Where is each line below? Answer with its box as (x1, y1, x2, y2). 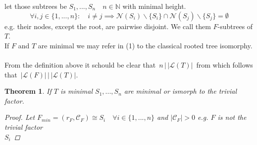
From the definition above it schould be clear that (4, 59, 156, 70)
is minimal (60, 86, 93, 96)
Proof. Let (4, 112, 35, 122)
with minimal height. (122, 1, 186, 11)
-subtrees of (217, 21, 253, 31)
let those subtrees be (4, 1, 67, 11)
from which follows (196, 59, 253, 70)
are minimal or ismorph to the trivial (124, 86, 237, 96)
